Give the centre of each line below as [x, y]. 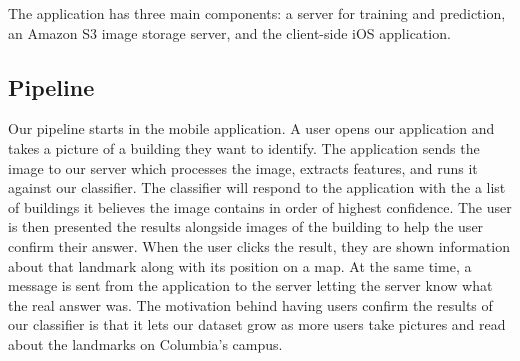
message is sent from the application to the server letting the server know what [250, 285]
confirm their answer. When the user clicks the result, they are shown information [259, 245]
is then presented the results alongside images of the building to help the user [246, 226]
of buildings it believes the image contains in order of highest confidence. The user [260, 206]
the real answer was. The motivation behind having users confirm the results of [250, 304]
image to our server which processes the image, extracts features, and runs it [243, 167]
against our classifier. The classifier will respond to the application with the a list [257, 187]
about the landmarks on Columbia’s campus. [145, 343]
